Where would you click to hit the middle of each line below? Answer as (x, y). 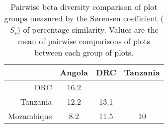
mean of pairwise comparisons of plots (84, 41)
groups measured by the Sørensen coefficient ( (84, 18)
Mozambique (30, 116)
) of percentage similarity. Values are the (88, 30)
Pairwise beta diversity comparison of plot (84, 7)
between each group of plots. (84, 52)
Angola (74, 72)
